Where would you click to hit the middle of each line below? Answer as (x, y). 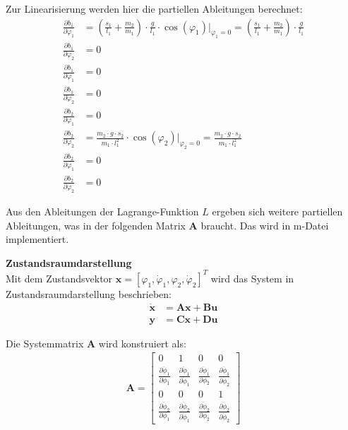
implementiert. (37, 239)
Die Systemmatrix (45, 343)
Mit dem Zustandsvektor (59, 278)
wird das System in (252, 278)
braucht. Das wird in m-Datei (265, 225)
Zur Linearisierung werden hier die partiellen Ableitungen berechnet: (154, 8)
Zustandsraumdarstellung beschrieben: (89, 293)
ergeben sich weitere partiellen (277, 211)
